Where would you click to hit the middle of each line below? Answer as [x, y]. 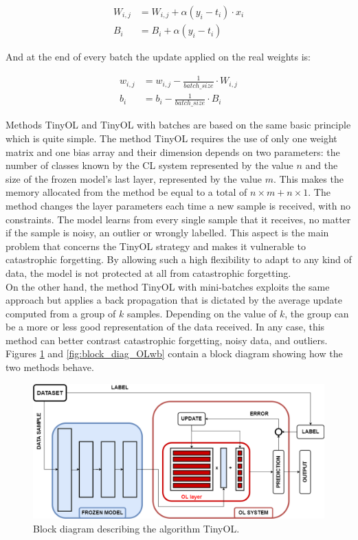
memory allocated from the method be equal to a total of [126, 192]
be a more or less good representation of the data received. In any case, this [165, 327]
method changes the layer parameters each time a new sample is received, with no [178, 205]
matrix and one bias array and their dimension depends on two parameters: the [173, 151]
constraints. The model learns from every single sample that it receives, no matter [178, 219]
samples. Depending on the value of [202, 313]
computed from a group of [61, 313]
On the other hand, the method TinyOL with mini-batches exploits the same [168, 286]
